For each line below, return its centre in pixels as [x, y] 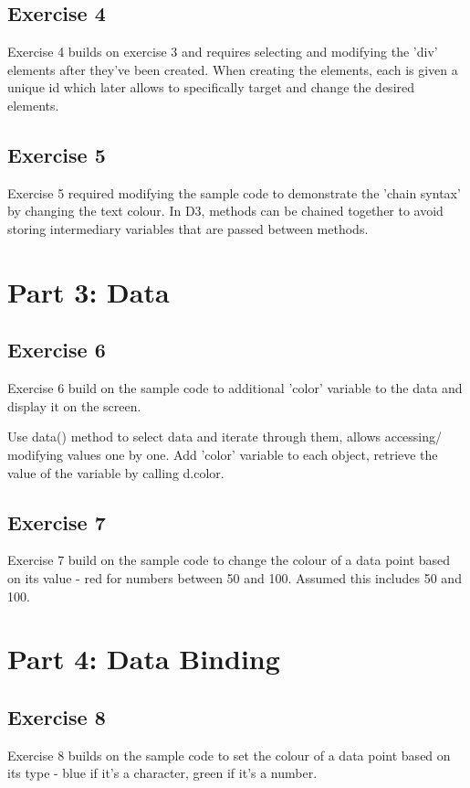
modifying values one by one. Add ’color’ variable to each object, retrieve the [223, 454]
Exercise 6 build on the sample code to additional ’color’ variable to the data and [235, 388]
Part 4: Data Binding [144, 659]
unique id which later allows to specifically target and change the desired [211, 87]
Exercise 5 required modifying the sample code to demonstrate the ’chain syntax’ [234, 192]
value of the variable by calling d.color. [116, 472]
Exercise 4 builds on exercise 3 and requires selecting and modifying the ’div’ [223, 52]
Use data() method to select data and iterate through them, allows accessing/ [225, 437]
